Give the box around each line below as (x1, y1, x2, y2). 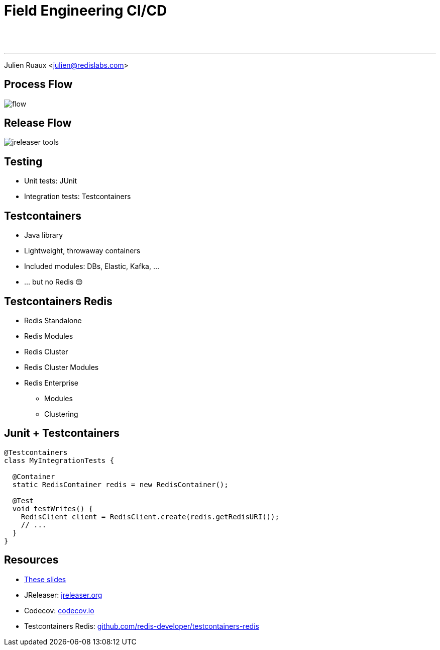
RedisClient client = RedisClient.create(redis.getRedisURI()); (21, 512, 279, 521)
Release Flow (4, 117, 72, 130)
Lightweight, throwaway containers (24, 246, 141, 255)
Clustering (44, 409, 78, 418)
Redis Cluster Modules (24, 362, 99, 372)
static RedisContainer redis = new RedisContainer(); (12, 480, 229, 489)
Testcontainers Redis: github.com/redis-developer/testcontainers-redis (24, 621, 259, 630)
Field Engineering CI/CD (4, 2, 167, 19)
